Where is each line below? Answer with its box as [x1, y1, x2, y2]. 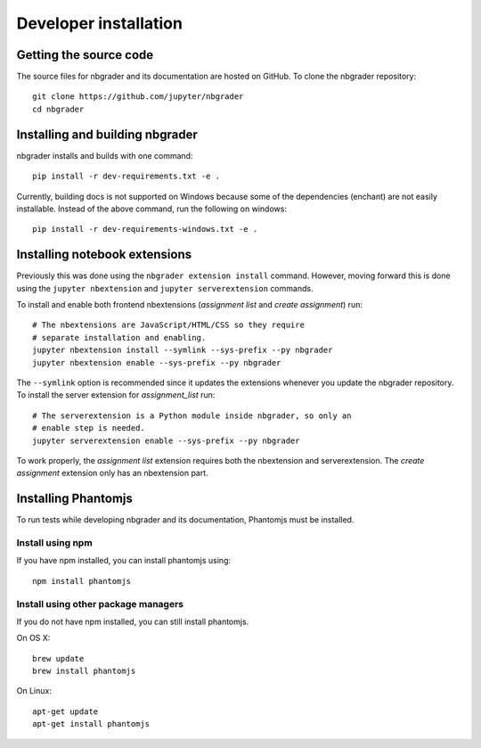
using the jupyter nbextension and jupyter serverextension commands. [16, 283, 314, 293]
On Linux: [16, 686, 53, 696]
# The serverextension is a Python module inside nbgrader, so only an [32, 410, 352, 421]
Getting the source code [16, 47, 154, 62]
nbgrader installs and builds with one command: [16, 150, 193, 160]
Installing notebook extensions [16, 247, 192, 262]
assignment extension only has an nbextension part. [16, 468, 208, 479]
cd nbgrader [32, 103, 85, 114]
